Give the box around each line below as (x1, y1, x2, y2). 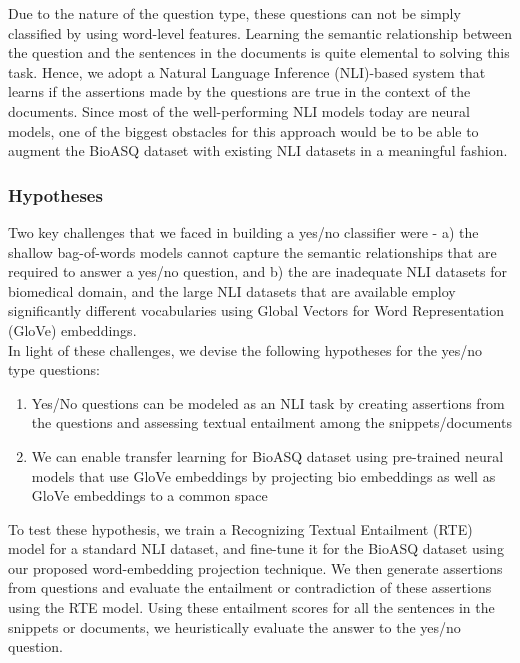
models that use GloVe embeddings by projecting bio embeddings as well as (31, 465, 496, 486)
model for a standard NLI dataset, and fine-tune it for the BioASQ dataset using (8, 538, 504, 559)
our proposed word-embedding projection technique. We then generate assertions (8, 557, 503, 578)
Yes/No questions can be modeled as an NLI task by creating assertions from (31, 392, 505, 413)
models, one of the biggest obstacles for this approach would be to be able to (8, 120, 479, 141)
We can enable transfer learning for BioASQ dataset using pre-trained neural (31, 445, 504, 466)
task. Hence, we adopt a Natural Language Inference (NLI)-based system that (8, 61, 486, 82)
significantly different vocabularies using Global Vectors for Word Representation (8, 300, 505, 321)
